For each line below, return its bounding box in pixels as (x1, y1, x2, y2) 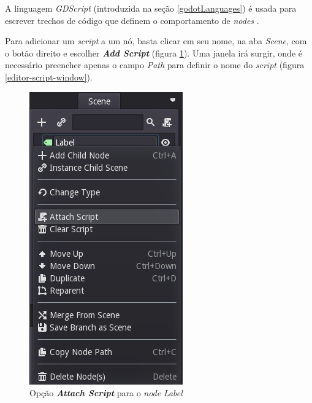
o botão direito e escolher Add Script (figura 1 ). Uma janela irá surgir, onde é (5, 46, 302, 59)
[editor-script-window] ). (5, 70, 93, 83)
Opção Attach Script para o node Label (29, 386, 183, 399)
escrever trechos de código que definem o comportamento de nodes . (5, 14, 259, 26)
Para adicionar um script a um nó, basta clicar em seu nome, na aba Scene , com (5, 34, 307, 47)
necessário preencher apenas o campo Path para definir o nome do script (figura (5, 58, 305, 71)
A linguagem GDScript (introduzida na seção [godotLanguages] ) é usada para (5, 2, 297, 14)
